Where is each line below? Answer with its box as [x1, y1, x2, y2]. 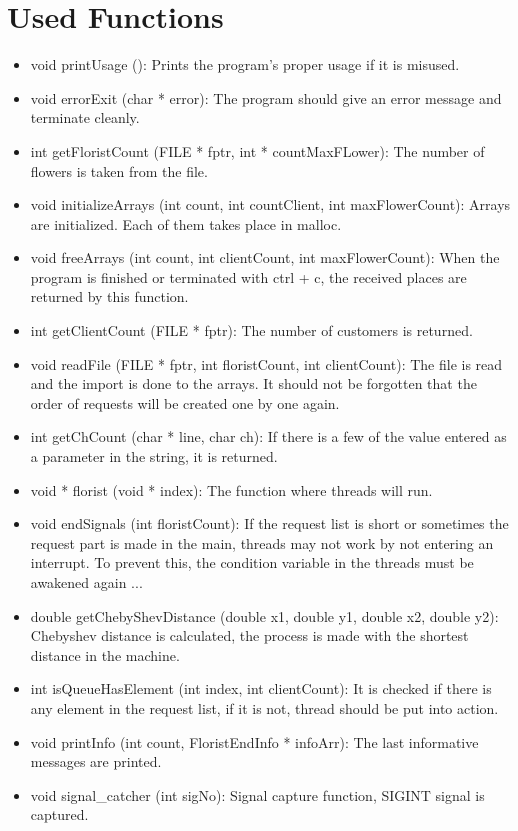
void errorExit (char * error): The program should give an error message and [30, 87, 502, 108]
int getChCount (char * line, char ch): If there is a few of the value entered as [30, 426, 507, 447]
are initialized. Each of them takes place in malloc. [30, 213, 342, 234]
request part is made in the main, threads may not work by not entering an [30, 532, 494, 553]
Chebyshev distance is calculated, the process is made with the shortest [30, 625, 469, 646]
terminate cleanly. [30, 107, 140, 128]
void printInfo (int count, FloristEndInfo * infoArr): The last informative [30, 731, 479, 752]
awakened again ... [30, 572, 143, 592]
